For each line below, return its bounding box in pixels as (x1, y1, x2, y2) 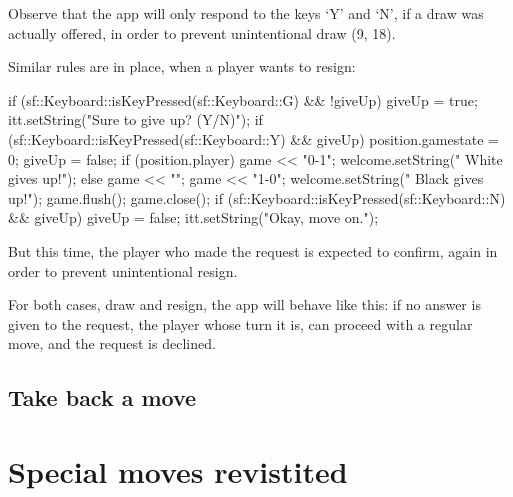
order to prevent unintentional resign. (8, 260, 238, 281)
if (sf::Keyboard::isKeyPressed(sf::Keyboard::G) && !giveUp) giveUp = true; (8, 89, 478, 110)
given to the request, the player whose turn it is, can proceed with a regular (8, 313, 473, 334)
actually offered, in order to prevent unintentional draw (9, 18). (8, 22, 396, 43)
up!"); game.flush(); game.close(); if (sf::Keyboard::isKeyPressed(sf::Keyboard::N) (8, 187, 506, 208)
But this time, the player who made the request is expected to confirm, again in (8, 240, 498, 261)
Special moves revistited (8, 450, 348, 491)
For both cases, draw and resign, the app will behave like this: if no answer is (8, 294, 481, 315)
